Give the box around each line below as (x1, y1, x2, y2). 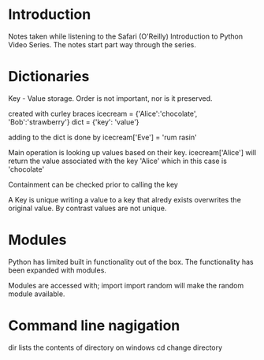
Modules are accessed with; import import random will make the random (8, 280, 244, 290)
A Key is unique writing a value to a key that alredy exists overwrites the (8, 195, 242, 204)
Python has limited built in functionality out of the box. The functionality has (8, 257, 254, 266)
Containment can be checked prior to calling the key (8, 180, 179, 189)
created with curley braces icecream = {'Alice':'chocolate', (8, 109, 198, 118)
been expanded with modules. (8, 265, 106, 275)
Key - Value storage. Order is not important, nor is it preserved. (8, 93, 213, 103)
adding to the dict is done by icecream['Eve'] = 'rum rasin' (8, 132, 197, 142)
